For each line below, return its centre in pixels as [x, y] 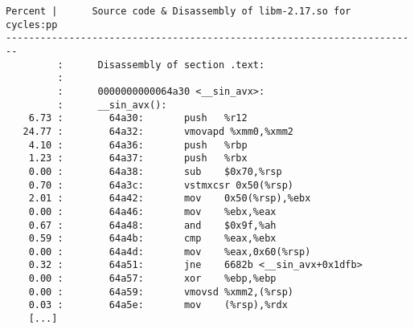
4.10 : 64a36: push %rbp [138, 145]
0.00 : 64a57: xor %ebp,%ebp [152, 279]
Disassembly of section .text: [181, 65]
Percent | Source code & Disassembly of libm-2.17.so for [178, 11]
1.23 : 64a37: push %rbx [138, 158]
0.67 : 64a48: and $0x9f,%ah [152, 225]
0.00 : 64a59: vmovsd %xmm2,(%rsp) [161, 292]
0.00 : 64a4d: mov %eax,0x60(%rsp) [170, 252]
